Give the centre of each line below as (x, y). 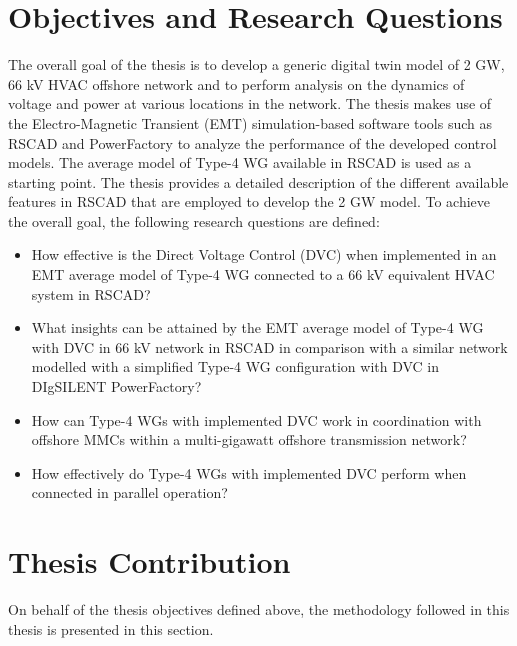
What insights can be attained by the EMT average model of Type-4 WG (257, 327)
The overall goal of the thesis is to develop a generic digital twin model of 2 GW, (256, 64)
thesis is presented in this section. (111, 628)
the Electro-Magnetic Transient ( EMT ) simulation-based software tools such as (250, 122)
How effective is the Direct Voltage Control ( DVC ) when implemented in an (264, 254)
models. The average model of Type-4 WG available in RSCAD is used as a (240, 162)
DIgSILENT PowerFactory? (116, 386)
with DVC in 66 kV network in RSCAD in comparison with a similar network (269, 346)
